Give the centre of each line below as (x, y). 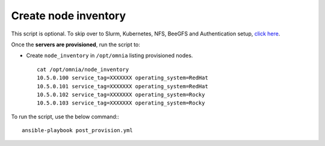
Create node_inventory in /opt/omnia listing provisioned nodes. (110, 56)
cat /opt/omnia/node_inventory (83, 69)
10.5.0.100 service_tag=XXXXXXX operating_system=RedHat (123, 78)
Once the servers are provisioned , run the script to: (76, 44)
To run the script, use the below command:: (65, 117)
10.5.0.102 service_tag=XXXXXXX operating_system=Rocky (121, 94)
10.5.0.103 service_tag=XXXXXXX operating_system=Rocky (121, 103)
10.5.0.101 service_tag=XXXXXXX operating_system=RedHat (123, 86)
